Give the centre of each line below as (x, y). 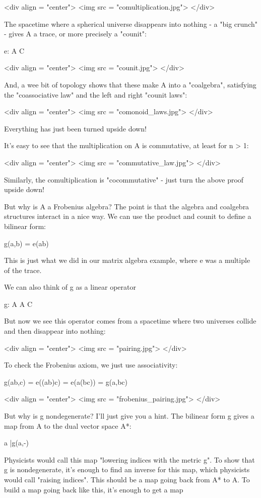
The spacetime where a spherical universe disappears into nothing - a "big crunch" (131, 24)
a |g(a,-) (16, 443)
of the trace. (23, 270)
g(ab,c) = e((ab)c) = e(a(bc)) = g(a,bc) (66, 381)
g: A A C (18, 304)
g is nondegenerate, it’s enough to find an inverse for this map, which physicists (127, 469)
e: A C (14, 50)
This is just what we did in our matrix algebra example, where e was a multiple (127, 260)
